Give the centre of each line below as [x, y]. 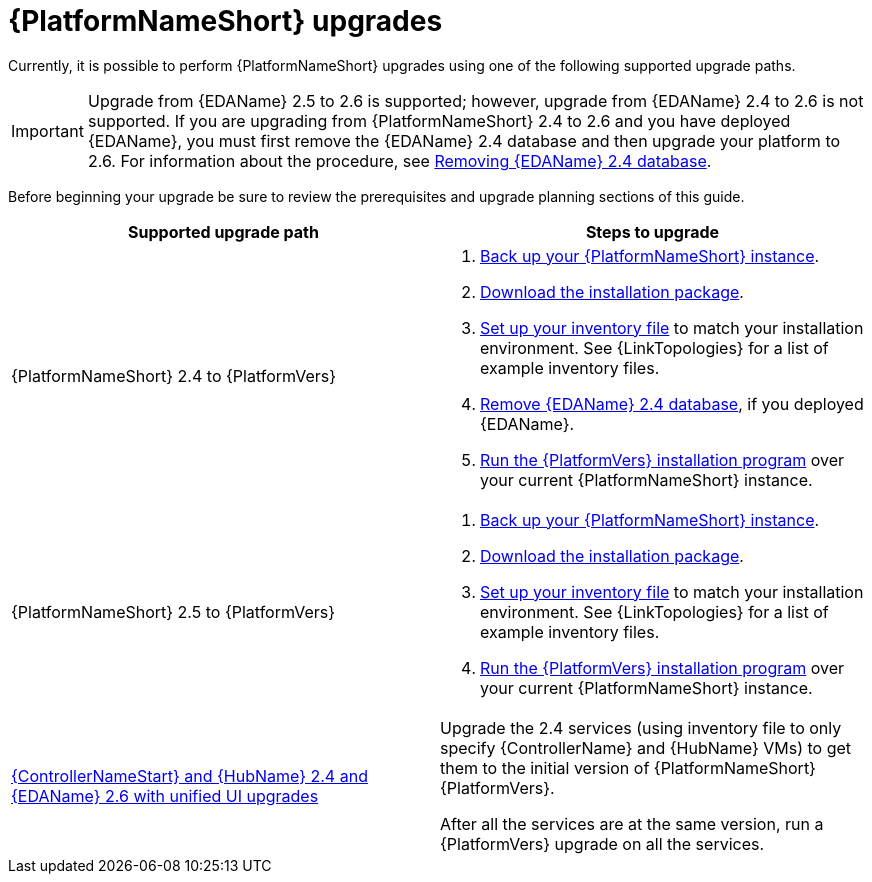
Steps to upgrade [652, 231]
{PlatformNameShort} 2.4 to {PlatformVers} [174, 375]
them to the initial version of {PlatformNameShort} [628, 767]
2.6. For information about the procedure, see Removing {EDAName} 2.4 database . [399, 160]
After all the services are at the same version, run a [632, 823]
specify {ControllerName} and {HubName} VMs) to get [646, 747]
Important [47, 130]
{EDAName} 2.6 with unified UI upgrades [165, 795]
